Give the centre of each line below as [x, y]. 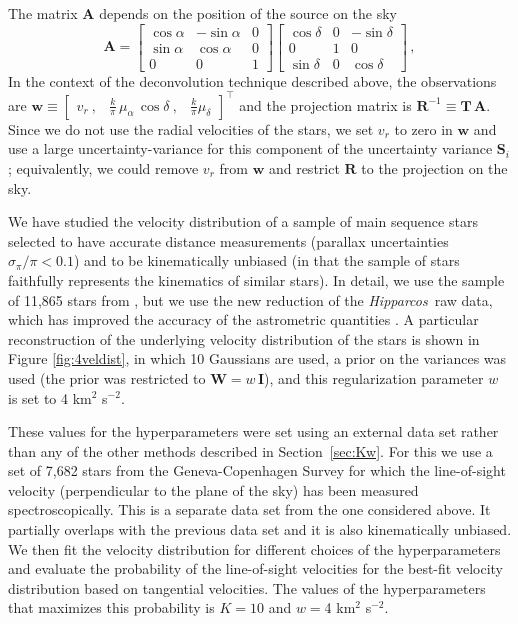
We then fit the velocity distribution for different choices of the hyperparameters [254, 548]
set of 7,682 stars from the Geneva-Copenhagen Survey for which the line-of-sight [257, 470]
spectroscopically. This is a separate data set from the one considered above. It [249, 509]
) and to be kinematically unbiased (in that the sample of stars [266, 260]
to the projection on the [434, 167]
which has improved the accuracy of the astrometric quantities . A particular [243, 319]
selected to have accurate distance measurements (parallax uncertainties [228, 240]
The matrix [43, 13]
